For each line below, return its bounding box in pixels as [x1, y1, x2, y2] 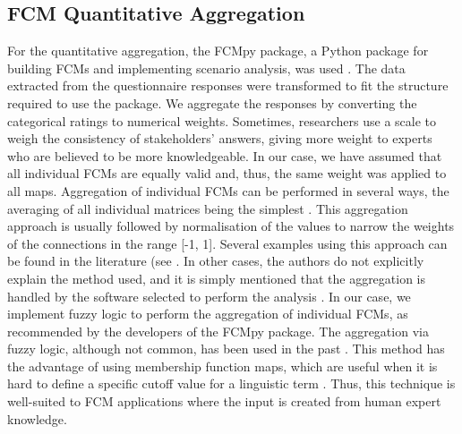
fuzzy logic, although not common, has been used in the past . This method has [7, 339, 445, 358]
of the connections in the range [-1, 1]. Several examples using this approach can [7, 234, 448, 252]
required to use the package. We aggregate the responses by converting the [7, 93, 417, 112]
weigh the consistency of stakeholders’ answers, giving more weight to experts [7, 129, 432, 148]
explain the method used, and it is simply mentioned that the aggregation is [7, 268, 426, 287]
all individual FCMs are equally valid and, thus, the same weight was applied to [7, 164, 447, 183]
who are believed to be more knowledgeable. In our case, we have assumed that [7, 146, 442, 165]
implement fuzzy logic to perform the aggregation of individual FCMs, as [7, 304, 408, 323]
